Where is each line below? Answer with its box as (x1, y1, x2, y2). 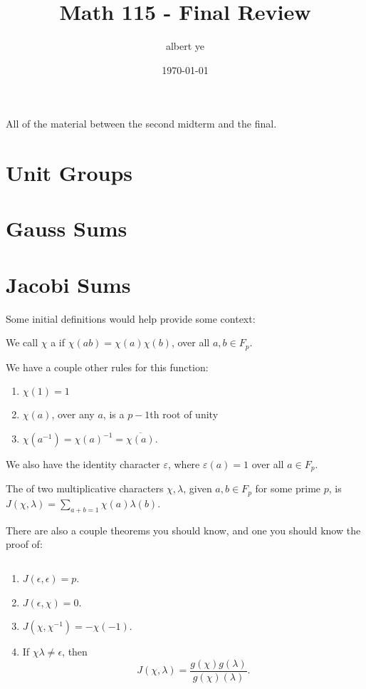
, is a (103, 407, 125, 422)
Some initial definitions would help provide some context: (6, 311, 256, 326)
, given (183, 481, 212, 496)
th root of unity (150, 407, 219, 422)
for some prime (255, 481, 321, 496)
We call (6, 335, 38, 350)
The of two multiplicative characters (6, 481, 164, 496)
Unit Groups (6, 158, 133, 187)
